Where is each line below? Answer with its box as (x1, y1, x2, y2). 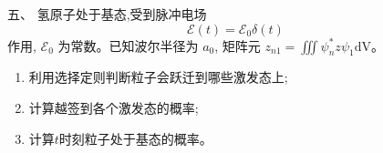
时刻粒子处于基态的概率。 (58, 128, 212, 148)
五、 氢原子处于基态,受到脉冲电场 (7, 5, 207, 23)
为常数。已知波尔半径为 (57, 36, 199, 55)
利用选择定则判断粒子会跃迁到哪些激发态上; (28, 67, 288, 87)
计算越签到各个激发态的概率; (28, 97, 199, 117)
